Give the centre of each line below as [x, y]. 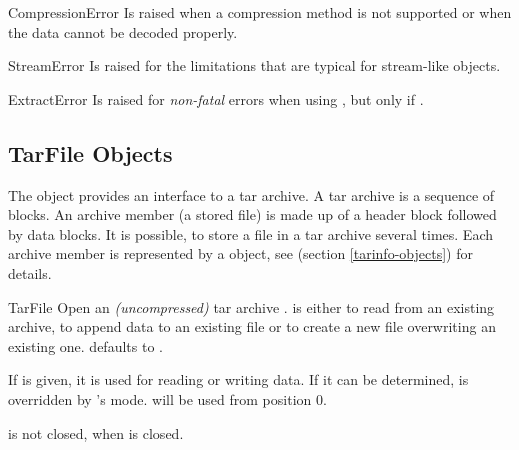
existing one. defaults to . [85, 345]
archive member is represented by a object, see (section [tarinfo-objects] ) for [240, 253]
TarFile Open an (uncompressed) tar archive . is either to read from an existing [251, 306]
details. [30, 272]
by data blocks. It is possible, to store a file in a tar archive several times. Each [251, 233]
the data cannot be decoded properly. [123, 31]
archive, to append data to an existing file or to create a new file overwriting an [252, 326]
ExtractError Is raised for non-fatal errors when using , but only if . [216, 98]
